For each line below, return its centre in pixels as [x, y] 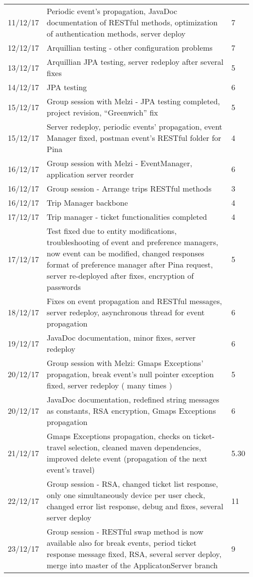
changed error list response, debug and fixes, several [135, 506]
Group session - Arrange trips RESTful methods [129, 188]
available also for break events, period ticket [122, 543]
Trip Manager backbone [87, 202]
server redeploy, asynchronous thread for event [126, 312]
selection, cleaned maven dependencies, [135, 447]
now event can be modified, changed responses [126, 253]
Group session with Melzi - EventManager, [119, 163]
